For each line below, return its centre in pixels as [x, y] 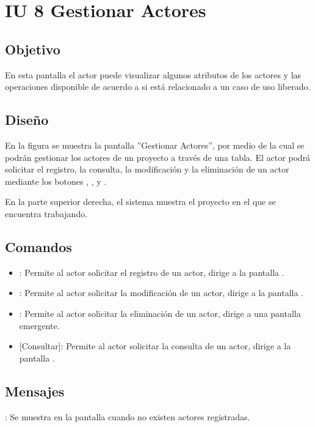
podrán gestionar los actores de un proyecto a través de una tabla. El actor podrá [158, 157]
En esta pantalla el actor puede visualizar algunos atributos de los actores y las [153, 74]
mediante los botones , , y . [56, 181]
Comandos [38, 246]
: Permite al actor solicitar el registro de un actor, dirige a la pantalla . [152, 272]
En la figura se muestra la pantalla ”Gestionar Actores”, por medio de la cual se [155, 145]
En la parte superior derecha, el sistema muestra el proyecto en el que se [140, 202]
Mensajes [35, 391]
